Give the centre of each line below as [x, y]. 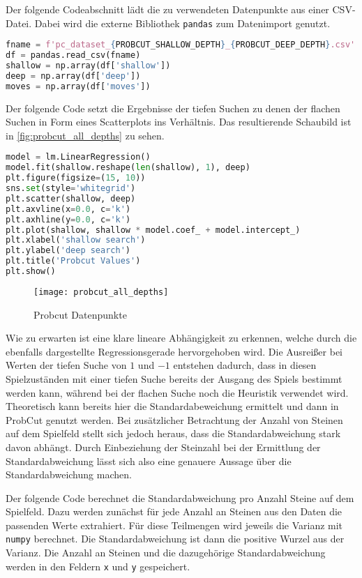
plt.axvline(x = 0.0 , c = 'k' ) [68, 209]
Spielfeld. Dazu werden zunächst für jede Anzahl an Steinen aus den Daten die [174, 511]
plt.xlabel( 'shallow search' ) [76, 240]
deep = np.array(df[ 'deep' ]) [73, 76]
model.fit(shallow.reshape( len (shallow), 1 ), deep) [128, 168]
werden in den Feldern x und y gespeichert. [98, 566]
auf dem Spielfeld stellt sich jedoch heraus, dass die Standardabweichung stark [173, 433]
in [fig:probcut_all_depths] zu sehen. [85, 135]
